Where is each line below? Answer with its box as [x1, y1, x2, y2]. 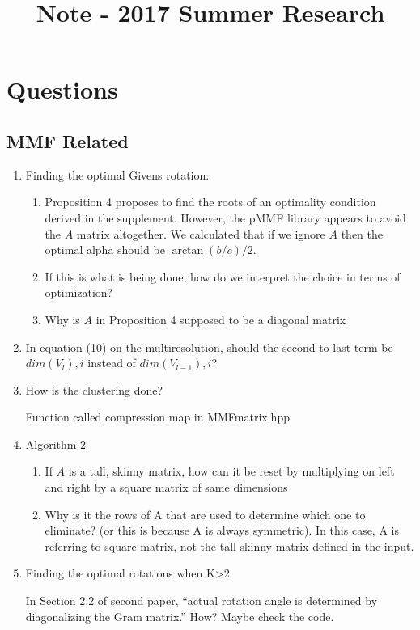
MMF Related [6, 128, 129, 153]
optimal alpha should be [45, 241, 165, 258]
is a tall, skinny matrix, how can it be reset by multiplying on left [68, 463, 395, 480]
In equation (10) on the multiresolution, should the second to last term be [25, 338, 393, 355]
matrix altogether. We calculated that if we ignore [76, 225, 325, 242]
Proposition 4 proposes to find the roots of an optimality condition [45, 193, 376, 210]
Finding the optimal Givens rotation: [25, 166, 210, 183]
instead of [87, 354, 136, 371]
